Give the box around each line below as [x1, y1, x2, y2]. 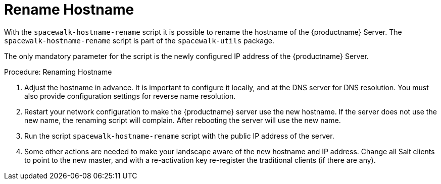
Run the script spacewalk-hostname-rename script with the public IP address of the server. [24, 131, 334, 140]
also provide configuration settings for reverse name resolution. [24, 91, 236, 100]
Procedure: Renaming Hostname [4, 67, 112, 76]
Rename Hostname [4, 1, 134, 18]
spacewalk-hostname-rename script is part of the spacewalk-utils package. [4, 36, 274, 45]
